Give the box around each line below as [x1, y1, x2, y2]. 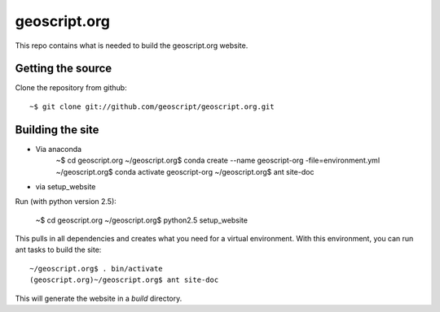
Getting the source [15, 62, 112, 76]
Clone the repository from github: [15, 83, 127, 93]
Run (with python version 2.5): [15, 197, 117, 206]
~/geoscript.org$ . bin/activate [29, 264, 163, 273]
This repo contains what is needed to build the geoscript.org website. [15, 41, 249, 50]
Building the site [15, 123, 99, 136]
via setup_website [35, 181, 96, 191]
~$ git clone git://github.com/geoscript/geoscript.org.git [29, 102, 275, 111]
